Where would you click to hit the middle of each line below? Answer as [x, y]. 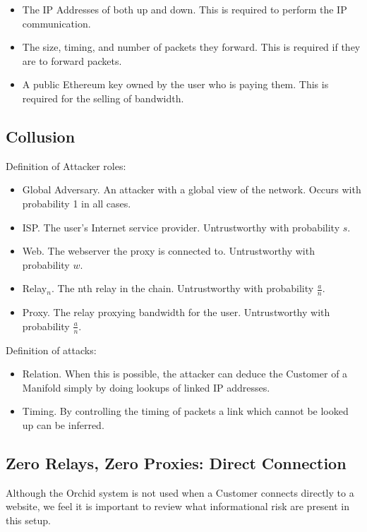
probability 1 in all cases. [77, 203]
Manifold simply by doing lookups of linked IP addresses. [146, 387]
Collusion [41, 136]
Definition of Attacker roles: [66, 165]
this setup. [28, 520]
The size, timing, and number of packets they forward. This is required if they [191, 47]
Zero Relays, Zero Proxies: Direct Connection [176, 463]
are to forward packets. [72, 60]
